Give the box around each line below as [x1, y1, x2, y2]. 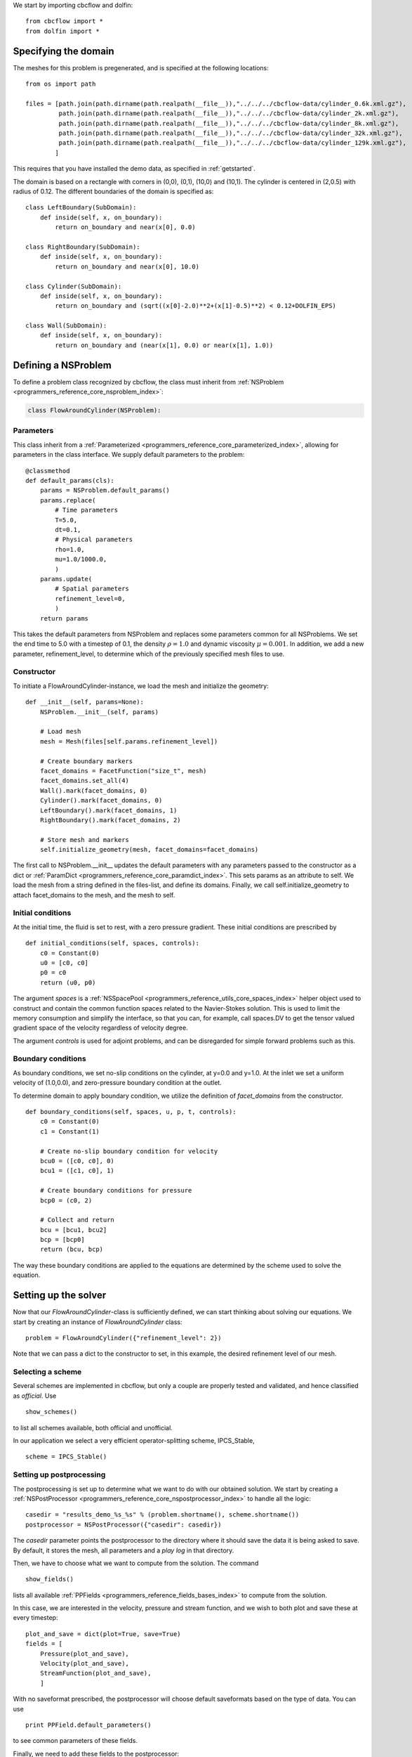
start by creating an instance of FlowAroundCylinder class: [13, 1318, 182, 1326]
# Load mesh [39, 727, 81, 736]
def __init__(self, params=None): [25, 698, 144, 706]
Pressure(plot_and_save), [39, 1649, 130, 1658]
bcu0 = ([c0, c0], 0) [39, 1157, 115, 1165]
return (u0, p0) [39, 978, 96, 987]
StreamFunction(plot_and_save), [39, 1669, 152, 1678]
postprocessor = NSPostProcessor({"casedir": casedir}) [25, 1520, 222, 1529]
